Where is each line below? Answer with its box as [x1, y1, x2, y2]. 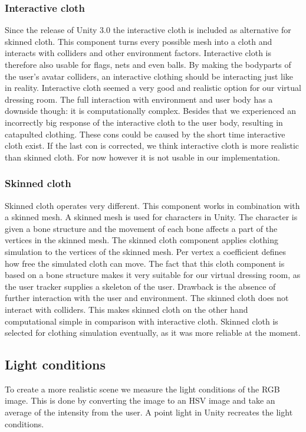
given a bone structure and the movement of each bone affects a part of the [5, 222, 278, 234]
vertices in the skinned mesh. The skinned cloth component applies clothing [5, 234, 278, 246]
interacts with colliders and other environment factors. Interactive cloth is [5, 47, 272, 59]
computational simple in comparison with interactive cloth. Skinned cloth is [5, 315, 278, 327]
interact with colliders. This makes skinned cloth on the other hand [5, 303, 248, 315]
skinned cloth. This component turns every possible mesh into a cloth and [5, 35, 272, 47]
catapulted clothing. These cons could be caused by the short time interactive [5, 127, 285, 140]
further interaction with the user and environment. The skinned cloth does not [5, 292, 289, 304]
